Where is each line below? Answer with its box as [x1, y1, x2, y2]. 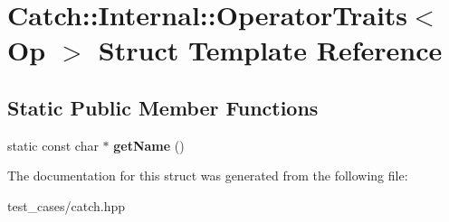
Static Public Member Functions [7, 93, 319, 121]
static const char [7, 135, 99, 154]
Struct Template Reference [98, 32, 443, 69]
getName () [113, 135, 185, 154]
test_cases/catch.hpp [7, 196, 126, 215]
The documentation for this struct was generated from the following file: [7, 166, 408, 185]
